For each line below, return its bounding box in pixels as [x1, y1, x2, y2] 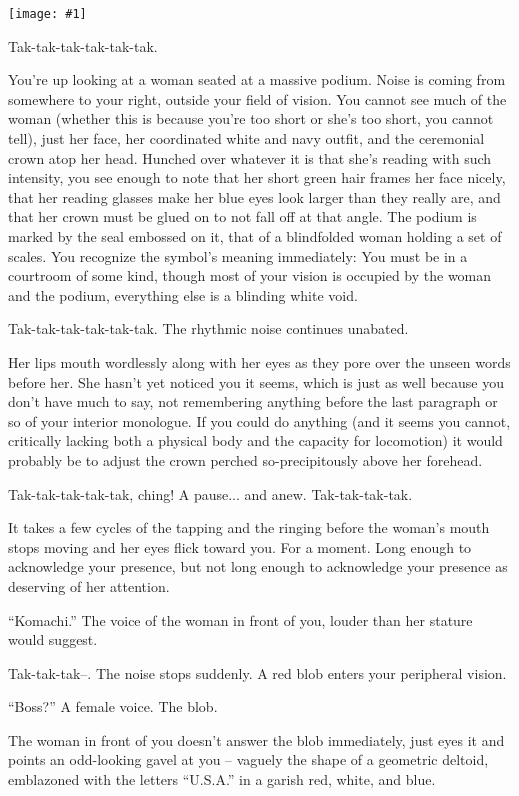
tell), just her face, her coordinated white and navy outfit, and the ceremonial [8, 128, 485, 149]
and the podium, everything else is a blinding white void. [8, 284, 358, 305]
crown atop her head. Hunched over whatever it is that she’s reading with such [8, 147, 492, 168]
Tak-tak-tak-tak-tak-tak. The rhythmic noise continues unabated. [8, 318, 409, 339]
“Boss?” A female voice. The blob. [8, 696, 218, 717]
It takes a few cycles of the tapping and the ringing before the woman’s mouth [8, 517, 490, 538]
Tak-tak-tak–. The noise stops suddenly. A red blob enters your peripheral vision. [8, 662, 507, 683]
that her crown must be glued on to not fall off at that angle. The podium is [8, 206, 477, 227]
